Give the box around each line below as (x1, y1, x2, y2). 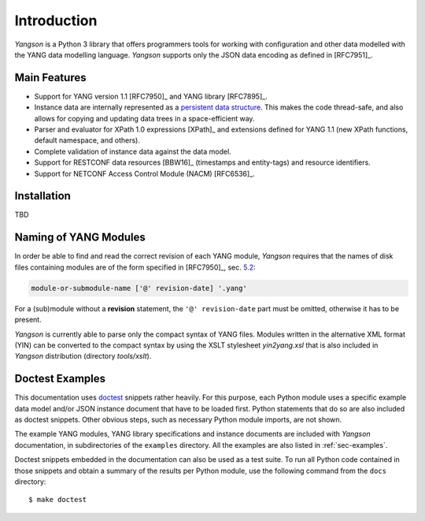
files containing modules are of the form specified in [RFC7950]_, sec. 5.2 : (14, 262, 256, 272)
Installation (14, 189, 71, 203)
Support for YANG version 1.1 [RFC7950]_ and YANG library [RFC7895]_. (34, 91, 268, 101)
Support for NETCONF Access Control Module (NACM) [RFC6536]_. (34, 169, 255, 178)
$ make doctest (28, 495, 87, 504)
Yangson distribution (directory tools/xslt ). (14, 352, 152, 361)
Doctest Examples (14, 372, 106, 385)
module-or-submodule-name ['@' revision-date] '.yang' (31, 284, 247, 292)
